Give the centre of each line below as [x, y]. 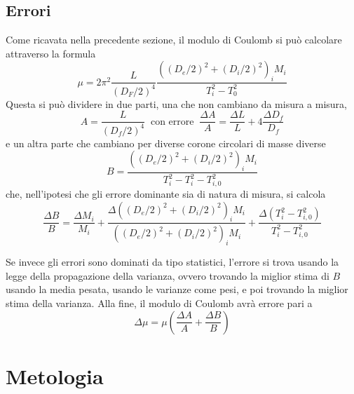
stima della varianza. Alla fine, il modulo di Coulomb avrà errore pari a [159, 303]
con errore [172, 122]
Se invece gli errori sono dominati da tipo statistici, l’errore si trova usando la [172, 262]
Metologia [55, 375]
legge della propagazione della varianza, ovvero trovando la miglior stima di [168, 275]
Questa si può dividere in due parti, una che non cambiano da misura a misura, [176, 103]
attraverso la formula [51, 53]
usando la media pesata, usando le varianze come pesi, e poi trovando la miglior [177, 289]
